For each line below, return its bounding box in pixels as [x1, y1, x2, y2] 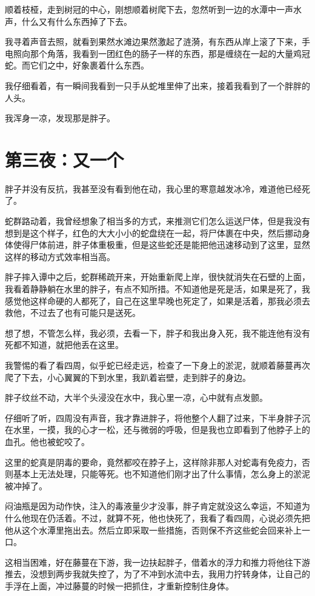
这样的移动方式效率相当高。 [5, 250, 115, 263]
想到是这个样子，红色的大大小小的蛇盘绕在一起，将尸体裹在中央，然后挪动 [5, 226, 302, 239]
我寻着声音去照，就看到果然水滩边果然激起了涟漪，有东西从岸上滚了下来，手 [5, 35, 310, 48]
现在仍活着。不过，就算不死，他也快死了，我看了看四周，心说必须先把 [30, 511, 310, 524]
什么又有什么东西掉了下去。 [21, 15, 132, 27]
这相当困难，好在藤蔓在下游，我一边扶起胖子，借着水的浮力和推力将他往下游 [5, 555, 310, 568]
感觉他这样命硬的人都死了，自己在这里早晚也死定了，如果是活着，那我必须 [5, 294, 302, 307]
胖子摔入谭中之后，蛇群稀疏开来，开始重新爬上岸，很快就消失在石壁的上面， [5, 270, 310, 283]
